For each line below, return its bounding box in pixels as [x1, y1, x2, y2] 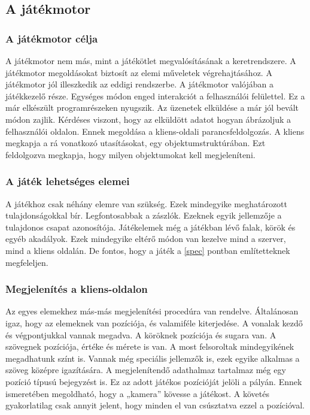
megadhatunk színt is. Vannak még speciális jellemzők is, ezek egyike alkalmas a [5, 352, 300, 364]
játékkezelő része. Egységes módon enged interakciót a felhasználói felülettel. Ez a [5, 89, 305, 102]
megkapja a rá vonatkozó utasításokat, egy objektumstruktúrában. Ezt [5, 137, 266, 149]
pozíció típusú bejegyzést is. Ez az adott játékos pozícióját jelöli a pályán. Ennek [5, 375, 302, 387]
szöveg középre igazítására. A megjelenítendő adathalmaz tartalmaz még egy [5, 363, 286, 376]
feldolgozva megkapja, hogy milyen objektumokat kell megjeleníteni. [5, 148, 256, 160]
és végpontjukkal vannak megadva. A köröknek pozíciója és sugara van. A [5, 328, 276, 341]
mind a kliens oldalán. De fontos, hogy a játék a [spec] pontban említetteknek [5, 244, 290, 256]
